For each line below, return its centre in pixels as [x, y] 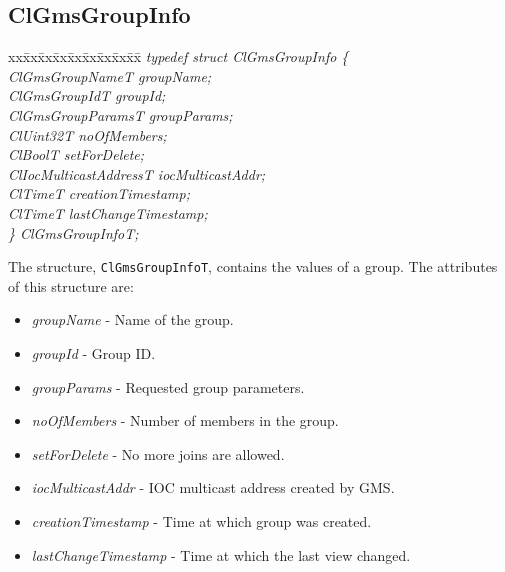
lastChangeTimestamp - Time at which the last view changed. [221, 554]
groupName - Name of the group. [132, 319]
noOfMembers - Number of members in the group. [185, 420]
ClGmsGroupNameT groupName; [110, 75]
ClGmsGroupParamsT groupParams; [120, 114]
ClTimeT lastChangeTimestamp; [108, 212]
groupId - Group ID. [93, 352]
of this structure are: [71, 285]
